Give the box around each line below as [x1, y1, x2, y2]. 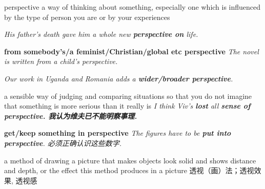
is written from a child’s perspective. [4, 56, 118, 67]
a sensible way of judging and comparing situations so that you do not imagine [4, 90, 252, 101]
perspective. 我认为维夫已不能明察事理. [4, 110, 137, 121]
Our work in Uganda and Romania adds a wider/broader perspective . [4, 73, 233, 83]
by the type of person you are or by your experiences [4, 11, 170, 22]
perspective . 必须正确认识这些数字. [4, 137, 122, 148]
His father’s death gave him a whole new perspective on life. [4, 29, 198, 39]
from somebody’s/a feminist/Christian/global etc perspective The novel [4, 46, 259, 56]
